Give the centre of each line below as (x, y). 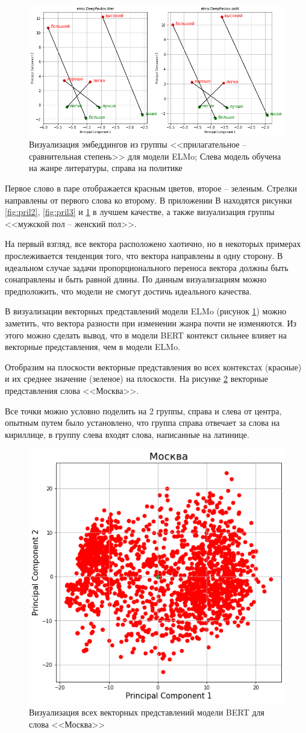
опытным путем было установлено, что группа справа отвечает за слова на (142, 423)
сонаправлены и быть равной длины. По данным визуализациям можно (136, 279)
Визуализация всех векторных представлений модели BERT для (147, 712)
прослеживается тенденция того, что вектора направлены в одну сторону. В (144, 255)
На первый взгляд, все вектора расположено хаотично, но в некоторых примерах (153, 244)
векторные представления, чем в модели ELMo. (93, 347)
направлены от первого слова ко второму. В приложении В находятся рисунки (148, 200)
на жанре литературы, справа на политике (106, 168)
